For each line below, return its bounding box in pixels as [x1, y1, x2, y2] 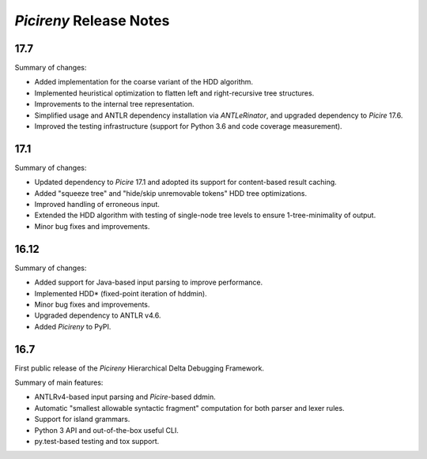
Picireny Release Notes [14, 12, 170, 29]
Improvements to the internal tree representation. [34, 100, 195, 109]
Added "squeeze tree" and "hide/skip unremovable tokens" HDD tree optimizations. [34, 188, 308, 198]
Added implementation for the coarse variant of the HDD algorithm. [34, 77, 253, 87]
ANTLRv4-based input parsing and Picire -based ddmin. [34, 392, 217, 402]
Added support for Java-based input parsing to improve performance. [34, 277, 263, 288]
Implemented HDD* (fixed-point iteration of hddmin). [34, 288, 207, 298]
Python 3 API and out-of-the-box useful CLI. [34, 425, 179, 435]
